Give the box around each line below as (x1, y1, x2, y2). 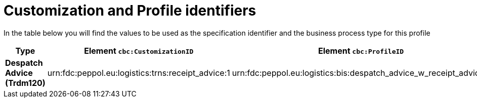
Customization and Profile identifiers (4, 2, 256, 19)
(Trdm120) (5, 77, 46, 88)
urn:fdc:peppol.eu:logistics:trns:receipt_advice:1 (47, 67, 230, 78)
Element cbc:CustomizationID (84, 45, 194, 56)
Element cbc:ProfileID (318, 45, 404, 56)
